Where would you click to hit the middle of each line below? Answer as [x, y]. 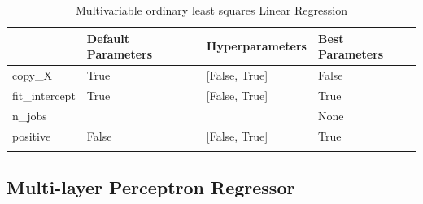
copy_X [32, 75]
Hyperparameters [256, 46]
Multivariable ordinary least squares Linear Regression [211, 10]
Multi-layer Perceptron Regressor [151, 187]
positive [32, 135]
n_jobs [30, 115]
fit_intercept [44, 95]
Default [108, 38]
